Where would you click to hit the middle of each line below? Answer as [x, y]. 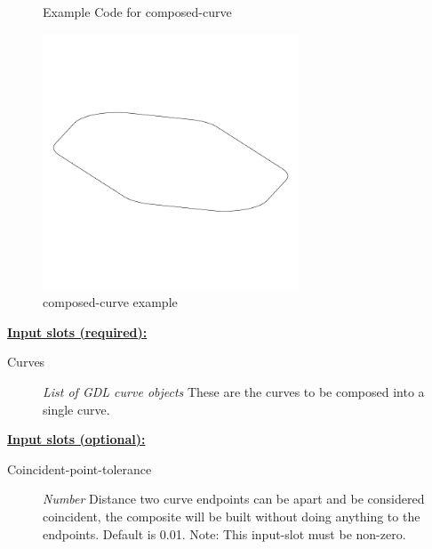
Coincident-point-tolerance [80, 468]
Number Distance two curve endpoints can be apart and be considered [234, 499]
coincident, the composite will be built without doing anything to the [232, 516]
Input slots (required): [77, 331]
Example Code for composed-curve [137, 12]
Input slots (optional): [76, 439]
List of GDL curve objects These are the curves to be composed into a [234, 391]
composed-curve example [110, 302]
